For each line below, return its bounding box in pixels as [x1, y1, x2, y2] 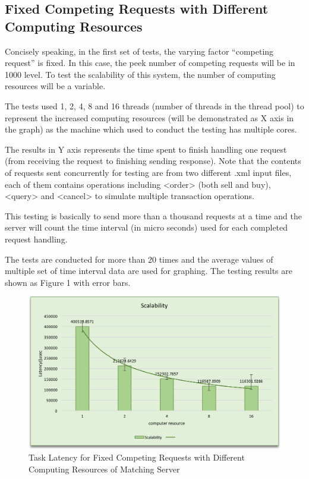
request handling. [5, 232, 68, 245]
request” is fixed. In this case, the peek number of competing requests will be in [5, 56, 295, 69]
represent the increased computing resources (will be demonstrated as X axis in [5, 111, 294, 124]
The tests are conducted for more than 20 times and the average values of [5, 253, 273, 265]
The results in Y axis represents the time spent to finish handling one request [5, 143, 287, 155]
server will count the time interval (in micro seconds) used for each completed [5, 221, 288, 234]
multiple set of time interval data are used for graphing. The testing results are [5, 264, 292, 277]
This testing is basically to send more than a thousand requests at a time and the [5, 209, 302, 222]
